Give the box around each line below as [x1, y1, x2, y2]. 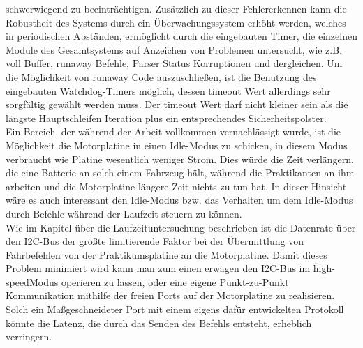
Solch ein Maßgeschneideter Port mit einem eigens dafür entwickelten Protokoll [6, 302, 344, 317]
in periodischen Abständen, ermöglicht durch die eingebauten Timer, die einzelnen [6, 29, 357, 43]
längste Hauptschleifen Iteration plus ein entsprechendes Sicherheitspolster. [6, 110, 327, 125]
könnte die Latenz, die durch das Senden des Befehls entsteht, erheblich [6, 315, 312, 330]
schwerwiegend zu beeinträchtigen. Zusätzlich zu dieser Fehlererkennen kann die [6, 1, 347, 15]
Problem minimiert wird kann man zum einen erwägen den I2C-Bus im [6, 261, 311, 275]
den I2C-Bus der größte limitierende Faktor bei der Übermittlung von [6, 234, 304, 248]
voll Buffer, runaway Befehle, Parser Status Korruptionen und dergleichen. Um [6, 56, 343, 70]
